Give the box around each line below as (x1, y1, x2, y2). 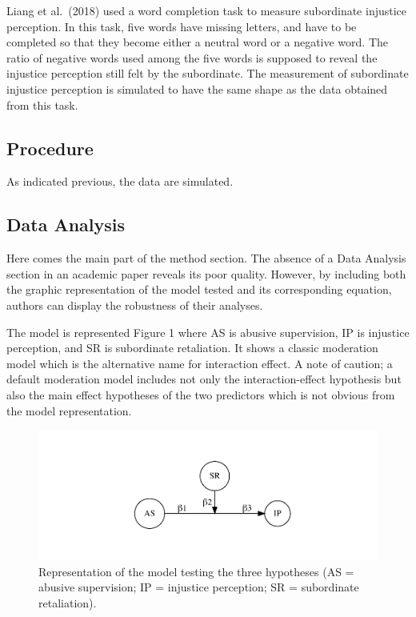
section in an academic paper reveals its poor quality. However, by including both (6, 265, 406, 282)
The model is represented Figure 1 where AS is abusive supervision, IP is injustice (6, 323, 410, 340)
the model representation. (6, 402, 132, 419)
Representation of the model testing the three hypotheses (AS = (38, 563, 354, 579)
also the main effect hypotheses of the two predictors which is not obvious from (6, 386, 395, 403)
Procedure (6, 135, 94, 160)
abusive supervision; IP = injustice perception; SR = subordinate (38, 579, 359, 595)
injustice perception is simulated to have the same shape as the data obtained (6, 80, 388, 97)
